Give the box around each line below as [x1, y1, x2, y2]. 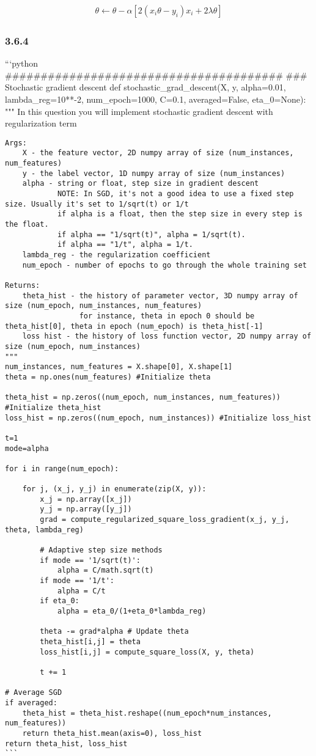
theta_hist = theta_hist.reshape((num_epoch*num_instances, [22, 708, 272, 717]
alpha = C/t [57, 586, 106, 595]
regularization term [5, 117, 77, 130]
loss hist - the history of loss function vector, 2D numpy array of [22, 332, 312, 341]
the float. [5, 220, 49, 229]
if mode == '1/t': [40, 576, 114, 585]
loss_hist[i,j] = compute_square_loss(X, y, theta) [40, 647, 255, 656]
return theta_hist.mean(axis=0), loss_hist [22, 728, 202, 738]
